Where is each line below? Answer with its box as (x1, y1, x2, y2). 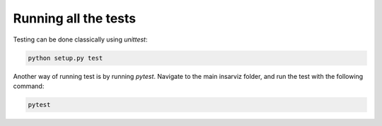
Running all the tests (13, 11, 137, 26)
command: (13, 82, 45, 90)
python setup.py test (28, 53, 103, 62)
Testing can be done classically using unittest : (13, 35, 148, 44)
